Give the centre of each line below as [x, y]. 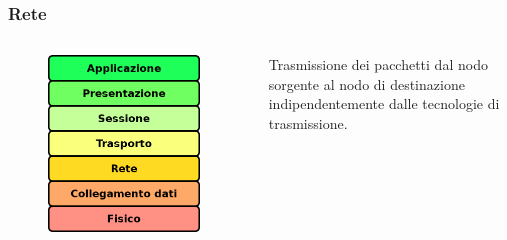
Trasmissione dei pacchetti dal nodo [378, 64]
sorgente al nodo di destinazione [366, 83]
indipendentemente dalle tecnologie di [384, 103]
